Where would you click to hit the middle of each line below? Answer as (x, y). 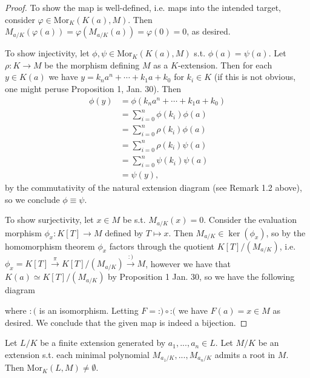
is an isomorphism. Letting (89, 310)
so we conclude (32, 199)
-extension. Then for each (225, 65)
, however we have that (188, 263)
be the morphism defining (92, 65)
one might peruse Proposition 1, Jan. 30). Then (93, 88)
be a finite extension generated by (103, 343)
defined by (124, 232)
